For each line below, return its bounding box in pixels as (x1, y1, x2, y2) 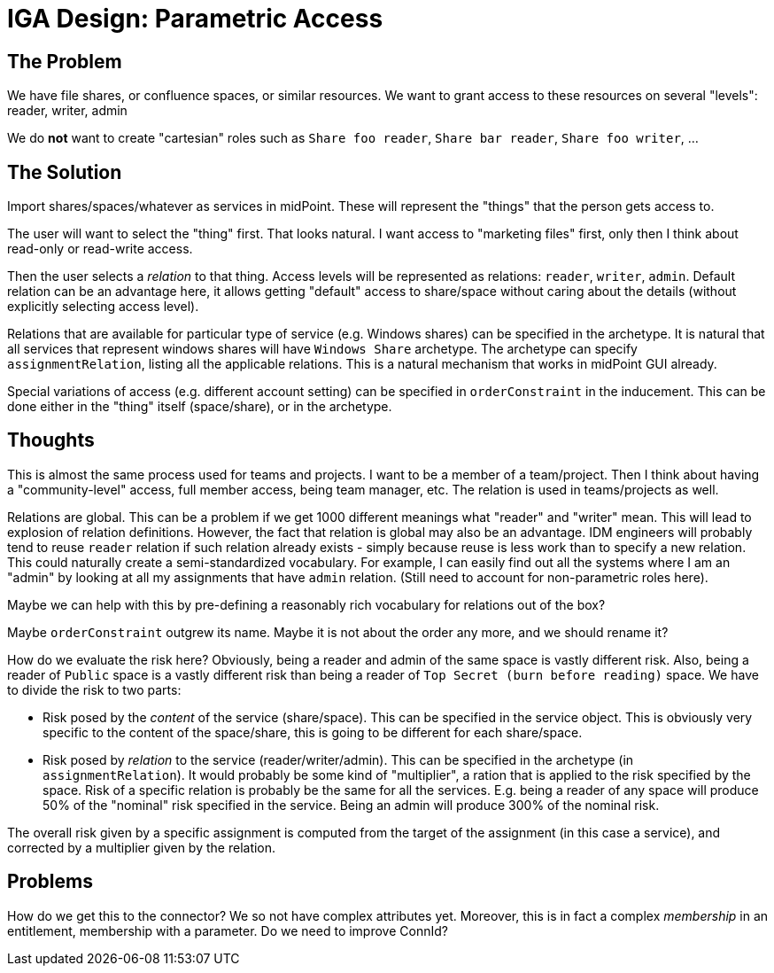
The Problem (7, 50, 122, 73)
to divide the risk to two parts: (7, 681, 182, 697)
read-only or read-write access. (7, 241, 193, 257)
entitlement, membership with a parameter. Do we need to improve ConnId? (7, 922, 448, 938)
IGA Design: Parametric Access (7, 4, 383, 34)
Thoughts (7, 429, 95, 452)
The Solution (7, 160, 122, 183)
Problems (7, 870, 93, 893)
